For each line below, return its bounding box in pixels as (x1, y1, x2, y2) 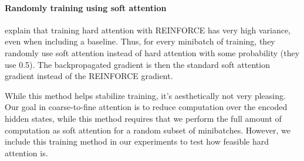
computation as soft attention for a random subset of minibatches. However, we (5, 124, 291, 136)
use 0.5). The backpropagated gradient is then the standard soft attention (5, 58, 270, 70)
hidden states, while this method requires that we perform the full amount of (5, 112, 282, 124)
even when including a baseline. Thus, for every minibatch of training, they (5, 35, 275, 47)
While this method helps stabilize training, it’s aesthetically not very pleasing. (5, 89, 286, 101)
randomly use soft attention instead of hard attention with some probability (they (5, 46, 300, 59)
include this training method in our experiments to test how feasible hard (5, 135, 269, 148)
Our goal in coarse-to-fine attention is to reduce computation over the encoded (5, 101, 288, 113)
